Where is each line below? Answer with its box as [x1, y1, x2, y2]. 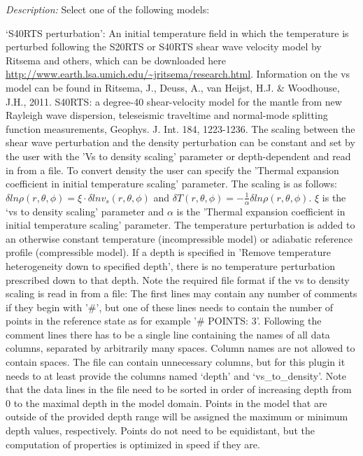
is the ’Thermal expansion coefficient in [176, 204, 346, 218]
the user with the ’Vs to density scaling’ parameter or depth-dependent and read [6, 148, 351, 163]
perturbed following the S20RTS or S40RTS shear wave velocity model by [6, 39, 322, 54]
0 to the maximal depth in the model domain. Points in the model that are [6, 395, 327, 410]
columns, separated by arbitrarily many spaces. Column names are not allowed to [6, 341, 355, 355]
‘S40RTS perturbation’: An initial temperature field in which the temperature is [6, 25, 349, 40]
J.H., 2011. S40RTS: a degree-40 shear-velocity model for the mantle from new [6, 94, 342, 108]
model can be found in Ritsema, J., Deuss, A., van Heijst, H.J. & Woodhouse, [6, 80, 340, 94]
